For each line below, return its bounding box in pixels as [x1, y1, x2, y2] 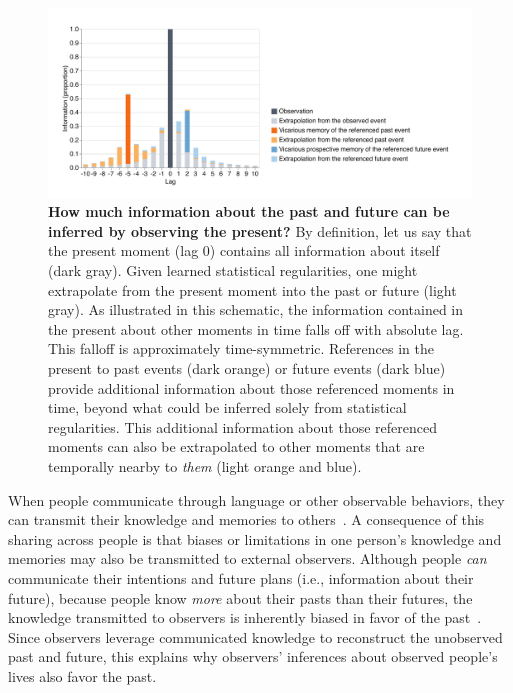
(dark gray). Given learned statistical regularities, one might [48, 260, 418, 281]
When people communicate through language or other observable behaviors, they [8, 489, 505, 510]
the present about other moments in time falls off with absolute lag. [48, 318, 464, 339]
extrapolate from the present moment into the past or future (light [48, 279, 457, 300]
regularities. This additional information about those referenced [48, 416, 437, 437]
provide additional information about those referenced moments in [48, 377, 455, 398]
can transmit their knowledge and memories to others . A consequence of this [8, 509, 485, 530]
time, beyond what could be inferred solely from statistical [48, 397, 407, 418]
